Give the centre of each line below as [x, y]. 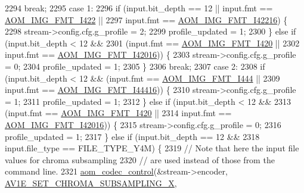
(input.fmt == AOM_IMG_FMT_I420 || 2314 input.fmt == [118, 113]
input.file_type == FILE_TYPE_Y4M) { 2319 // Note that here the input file [152, 148]
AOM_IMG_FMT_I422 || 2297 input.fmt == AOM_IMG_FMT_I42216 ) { [146, 19]
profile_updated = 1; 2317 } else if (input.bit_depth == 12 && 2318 [132, 136]
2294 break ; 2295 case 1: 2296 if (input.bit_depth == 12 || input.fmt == [139, 8]
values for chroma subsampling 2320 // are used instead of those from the [140, 159]
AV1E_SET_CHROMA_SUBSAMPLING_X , [91, 183]
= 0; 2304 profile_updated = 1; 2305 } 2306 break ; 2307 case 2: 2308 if [135, 66]
